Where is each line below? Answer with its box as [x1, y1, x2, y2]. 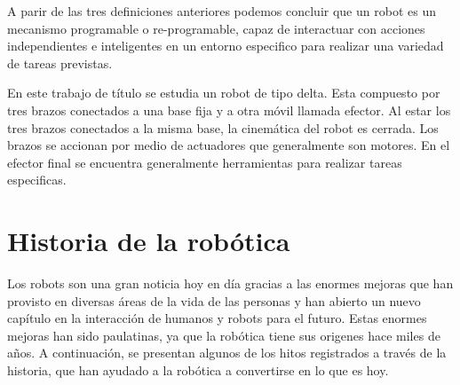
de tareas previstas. [7, 53, 113, 72]
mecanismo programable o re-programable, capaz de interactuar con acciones [7, 19, 425, 37]
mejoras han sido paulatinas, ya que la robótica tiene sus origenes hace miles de [7, 326, 440, 344]
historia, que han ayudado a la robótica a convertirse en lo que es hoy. [7, 361, 389, 380]
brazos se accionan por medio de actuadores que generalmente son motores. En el [7, 136, 450, 154]
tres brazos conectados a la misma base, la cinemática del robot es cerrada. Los [7, 118, 439, 137]
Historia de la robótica [7, 223, 290, 259]
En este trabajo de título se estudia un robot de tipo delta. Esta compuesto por [7, 83, 440, 102]
